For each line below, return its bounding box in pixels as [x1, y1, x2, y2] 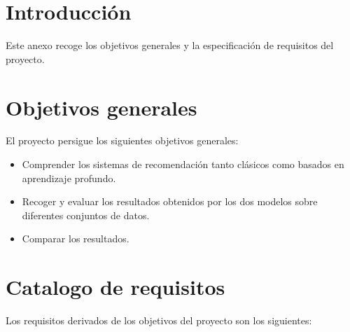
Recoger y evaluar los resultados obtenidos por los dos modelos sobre [22, 194, 318, 209]
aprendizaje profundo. [22, 170, 116, 185]
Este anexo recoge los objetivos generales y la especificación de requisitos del [6, 38, 334, 53]
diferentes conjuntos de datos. [22, 207, 150, 222]
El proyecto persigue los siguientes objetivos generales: [6, 133, 239, 148]
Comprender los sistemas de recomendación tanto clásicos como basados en [22, 157, 344, 172]
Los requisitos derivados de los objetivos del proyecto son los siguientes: [6, 313, 312, 328]
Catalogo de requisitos [6, 272, 225, 301]
